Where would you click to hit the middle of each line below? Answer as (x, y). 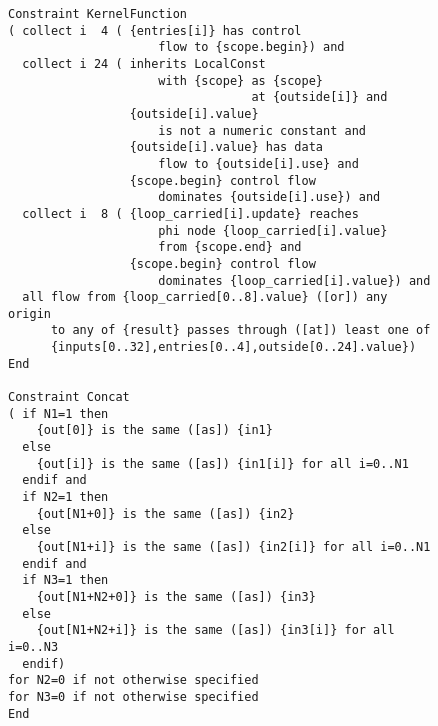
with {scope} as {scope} (240, 80)
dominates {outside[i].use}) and (269, 197)
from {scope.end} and (230, 247)
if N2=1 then (65, 497)
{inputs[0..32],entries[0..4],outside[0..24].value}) (233, 347)
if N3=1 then (65, 580)
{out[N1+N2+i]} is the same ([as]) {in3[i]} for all (215, 630)
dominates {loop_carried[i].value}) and (294, 280)
